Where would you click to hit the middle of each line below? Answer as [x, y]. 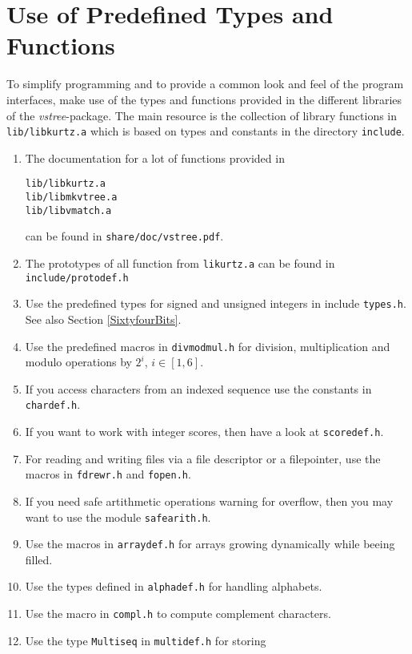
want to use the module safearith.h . [118, 517]
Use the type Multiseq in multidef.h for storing [146, 640]
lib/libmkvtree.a [71, 197]
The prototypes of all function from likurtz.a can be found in [180, 262]
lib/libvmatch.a [68, 210]
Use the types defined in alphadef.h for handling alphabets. [174, 586]
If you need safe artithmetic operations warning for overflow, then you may [209, 501]
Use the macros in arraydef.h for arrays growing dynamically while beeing [210, 544]
